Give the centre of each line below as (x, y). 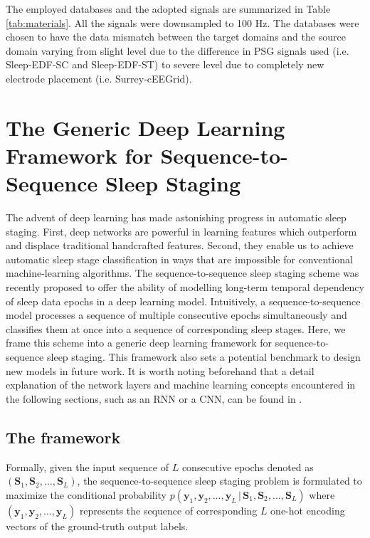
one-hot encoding (308, 510)
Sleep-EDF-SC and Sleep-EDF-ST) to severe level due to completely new (165, 64)
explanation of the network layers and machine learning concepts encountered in (181, 385)
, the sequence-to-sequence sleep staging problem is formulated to (220, 481)
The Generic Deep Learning (146, 127)
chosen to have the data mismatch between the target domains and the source (176, 37)
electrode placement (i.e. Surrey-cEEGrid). (99, 78)
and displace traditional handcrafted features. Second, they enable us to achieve (180, 245)
